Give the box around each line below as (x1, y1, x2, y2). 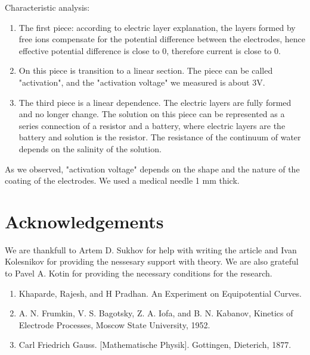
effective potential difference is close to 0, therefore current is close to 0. (18, 44, 281, 56)
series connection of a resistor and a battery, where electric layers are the (18, 119, 286, 131)
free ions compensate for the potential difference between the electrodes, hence (18, 33, 306, 45)
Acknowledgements (5, 209, 164, 233)
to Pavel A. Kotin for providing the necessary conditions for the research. (5, 267, 272, 279)
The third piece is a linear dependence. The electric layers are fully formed (18, 96, 292, 108)
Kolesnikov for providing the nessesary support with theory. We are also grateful (5, 255, 299, 268)
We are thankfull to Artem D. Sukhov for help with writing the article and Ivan (5, 243, 297, 256)
